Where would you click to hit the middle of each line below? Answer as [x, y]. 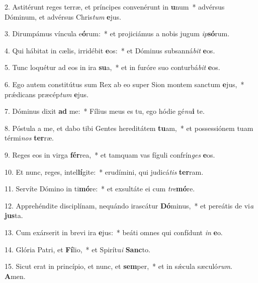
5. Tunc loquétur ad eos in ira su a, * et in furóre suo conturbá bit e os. [112, 67]
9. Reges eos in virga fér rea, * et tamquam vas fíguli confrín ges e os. [110, 154]
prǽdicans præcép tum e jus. [47, 94]
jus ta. [14, 215]
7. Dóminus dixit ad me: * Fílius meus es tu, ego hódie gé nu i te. [105, 111]
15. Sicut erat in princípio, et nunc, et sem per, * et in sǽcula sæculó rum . [118, 266]
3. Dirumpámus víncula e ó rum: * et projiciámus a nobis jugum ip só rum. [117, 33]
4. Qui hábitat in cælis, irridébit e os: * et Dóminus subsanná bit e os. [110, 50]
